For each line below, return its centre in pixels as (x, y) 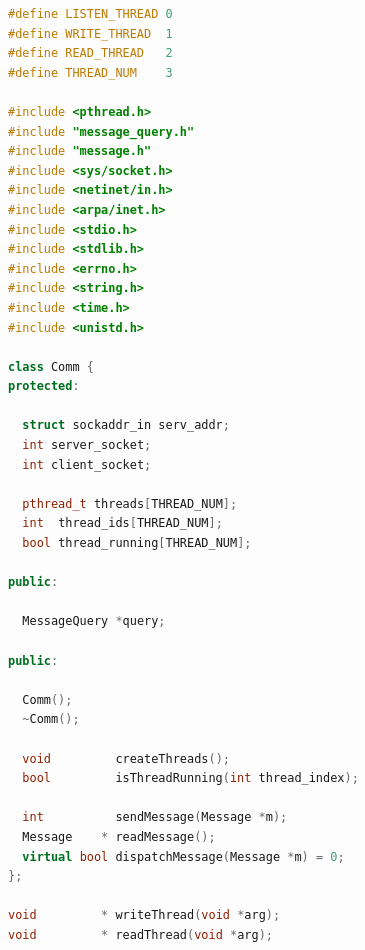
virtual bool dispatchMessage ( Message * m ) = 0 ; (183, 856)
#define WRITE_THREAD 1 (90, 33)
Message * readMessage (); (119, 836)
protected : (44, 386)
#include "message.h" (80, 151)
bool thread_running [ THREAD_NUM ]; (137, 543)
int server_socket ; (87, 445)
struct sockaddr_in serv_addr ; (126, 425)
